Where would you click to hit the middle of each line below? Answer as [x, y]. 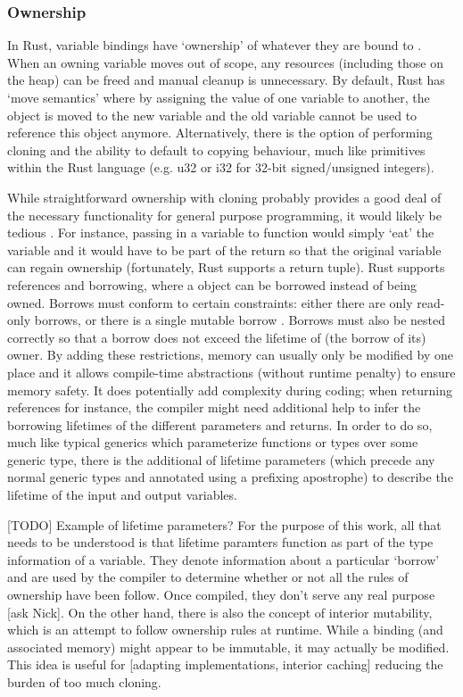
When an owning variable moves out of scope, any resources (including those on [225, 62]
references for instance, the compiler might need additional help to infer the [214, 407]
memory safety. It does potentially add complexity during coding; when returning [230, 390]
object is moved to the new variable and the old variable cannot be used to [212, 115]
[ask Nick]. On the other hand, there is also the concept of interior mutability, [220, 612]
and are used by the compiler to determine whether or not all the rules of [208, 577]
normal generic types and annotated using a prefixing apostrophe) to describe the [230, 477]
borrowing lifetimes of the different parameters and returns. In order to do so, [220, 424]
